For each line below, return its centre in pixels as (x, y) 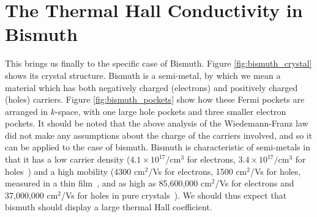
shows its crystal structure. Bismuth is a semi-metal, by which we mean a (143, 75)
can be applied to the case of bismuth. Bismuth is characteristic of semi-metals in (158, 147)
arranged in (27, 111)
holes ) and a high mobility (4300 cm (75, 171)
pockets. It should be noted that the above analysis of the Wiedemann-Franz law (157, 123)
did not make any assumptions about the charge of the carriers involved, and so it (159, 135)
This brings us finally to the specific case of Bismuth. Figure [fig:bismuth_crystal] (158, 63)
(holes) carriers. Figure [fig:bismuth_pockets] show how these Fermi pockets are (155, 99)
